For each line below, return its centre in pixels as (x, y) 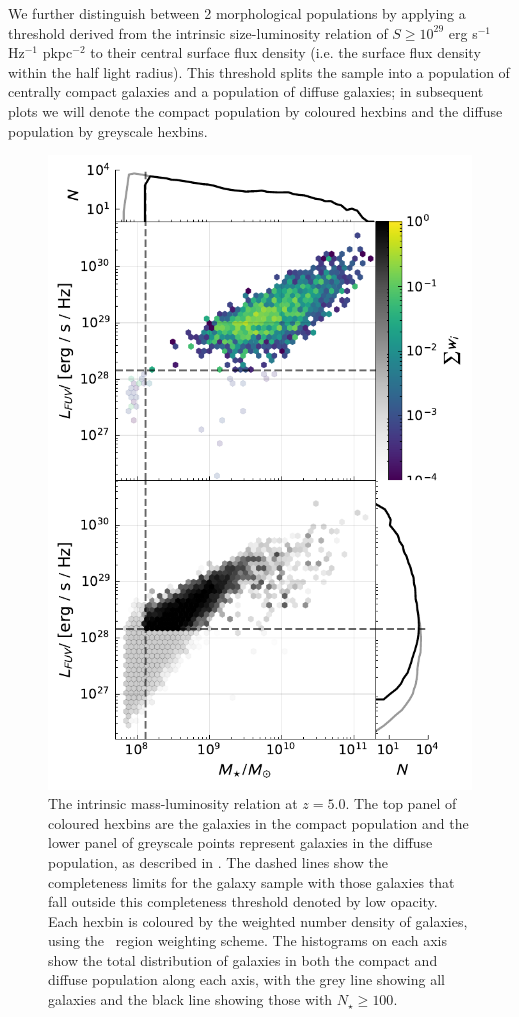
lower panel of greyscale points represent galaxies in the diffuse (240, 842)
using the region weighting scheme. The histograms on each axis (248, 940)
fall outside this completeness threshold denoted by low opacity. (243, 901)
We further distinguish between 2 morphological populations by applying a (237, 13)
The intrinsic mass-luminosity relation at (173, 803)
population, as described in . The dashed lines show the (218, 861)
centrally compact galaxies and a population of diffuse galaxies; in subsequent (246, 91)
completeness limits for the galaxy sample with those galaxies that (251, 881)
